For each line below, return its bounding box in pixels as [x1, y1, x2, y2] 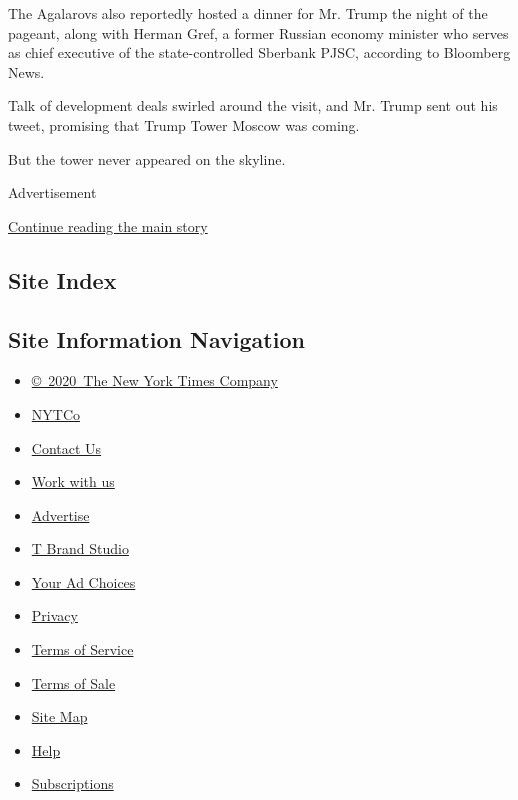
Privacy [31, 605, 78, 626]
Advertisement [8, 182, 97, 203]
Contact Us [31, 437, 102, 458]
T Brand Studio [31, 538, 129, 559]
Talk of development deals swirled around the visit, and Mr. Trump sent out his [8, 95, 498, 116]
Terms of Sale [31, 672, 116, 693]
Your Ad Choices [31, 571, 136, 592]
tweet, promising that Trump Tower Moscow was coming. [8, 114, 360, 135]
